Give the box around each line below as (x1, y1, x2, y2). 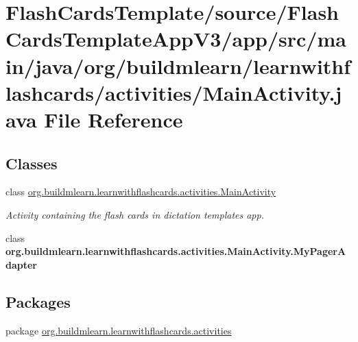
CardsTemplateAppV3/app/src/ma (5, 25, 346, 53)
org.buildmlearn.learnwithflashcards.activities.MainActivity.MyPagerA (5, 244, 346, 258)
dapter (5, 257, 37, 271)
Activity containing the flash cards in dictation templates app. (5, 207, 264, 221)
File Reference (44, 105, 183, 133)
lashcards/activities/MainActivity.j (5, 78, 342, 106)
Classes (5, 152, 58, 173)
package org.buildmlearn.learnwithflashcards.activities (5, 323, 232, 337)
